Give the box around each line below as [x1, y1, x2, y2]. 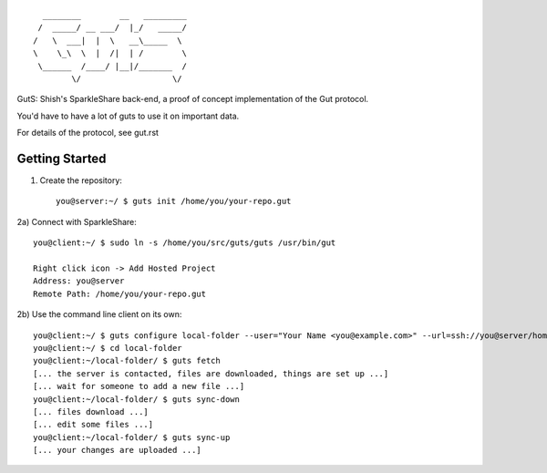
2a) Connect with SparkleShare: [16, 216, 137, 227]
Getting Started [16, 150, 107, 166]
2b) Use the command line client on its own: [16, 309, 182, 320]
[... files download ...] [33, 406, 150, 416]
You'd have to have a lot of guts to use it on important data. [16, 110, 240, 121]
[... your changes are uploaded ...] [33, 445, 202, 456]
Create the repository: [39, 175, 123, 186]
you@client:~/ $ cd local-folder [33, 343, 182, 353]
